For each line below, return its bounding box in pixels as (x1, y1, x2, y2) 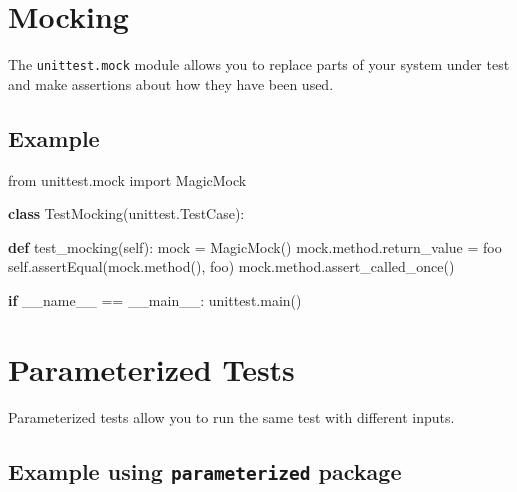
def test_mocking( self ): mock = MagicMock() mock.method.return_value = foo (8, 236, 502, 257)
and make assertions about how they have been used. (8, 73, 334, 94)
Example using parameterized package (8, 455, 402, 486)
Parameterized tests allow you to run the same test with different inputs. (8, 406, 455, 427)
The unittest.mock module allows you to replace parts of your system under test (8, 54, 510, 75)
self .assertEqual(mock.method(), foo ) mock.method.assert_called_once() (8, 256, 455, 277)
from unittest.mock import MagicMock (8, 169, 247, 190)
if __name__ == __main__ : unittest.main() (8, 289, 302, 310)
